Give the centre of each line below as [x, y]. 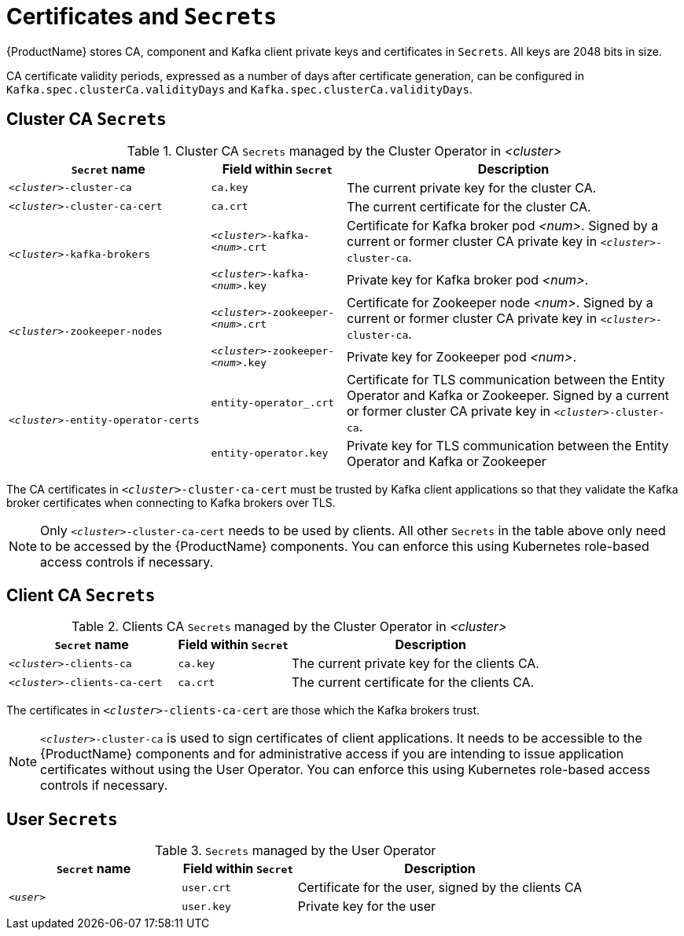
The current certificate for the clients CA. [413, 683]
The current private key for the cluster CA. [471, 187]
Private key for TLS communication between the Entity [507, 445]
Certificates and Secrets [142, 17]
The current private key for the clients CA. [415, 664]
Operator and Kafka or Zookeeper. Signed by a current [508, 395]
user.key [206, 906]
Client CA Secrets [81, 596]
